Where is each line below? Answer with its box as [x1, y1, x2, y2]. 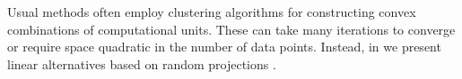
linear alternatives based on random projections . [7, 54, 276, 73]
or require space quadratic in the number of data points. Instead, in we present [7, 37, 441, 56]
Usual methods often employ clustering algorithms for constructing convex [7, 3, 416, 20]
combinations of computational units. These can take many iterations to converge [7, 20, 456, 38]
